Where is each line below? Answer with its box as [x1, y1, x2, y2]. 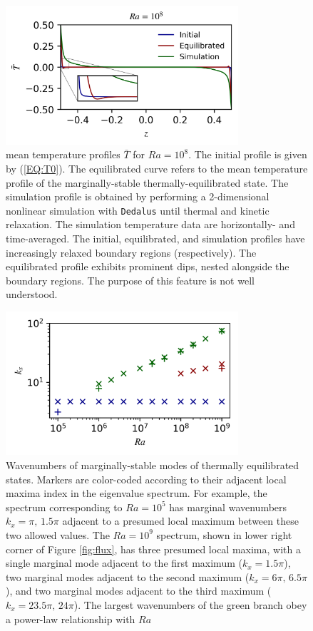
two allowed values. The [6, 527, 110, 542]
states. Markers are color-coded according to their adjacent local [6, 471, 287, 486]
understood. [6, 287, 58, 302]
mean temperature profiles [6, 147, 120, 162]
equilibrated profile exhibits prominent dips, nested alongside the [6, 259, 289, 274]
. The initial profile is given [188, 147, 307, 162]
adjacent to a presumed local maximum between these [62, 513, 299, 528]
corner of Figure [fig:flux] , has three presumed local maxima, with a [6, 541, 301, 556]
